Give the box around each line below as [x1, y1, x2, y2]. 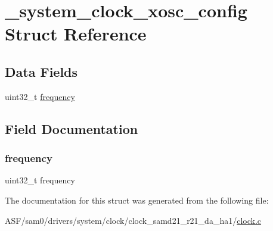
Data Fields [5, 62, 78, 80]
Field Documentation [5, 119, 138, 138]
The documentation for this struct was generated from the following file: [5, 193, 269, 206]
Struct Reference [5, 21, 147, 46]
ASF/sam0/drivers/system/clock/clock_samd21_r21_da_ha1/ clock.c [5, 214, 262, 226]
